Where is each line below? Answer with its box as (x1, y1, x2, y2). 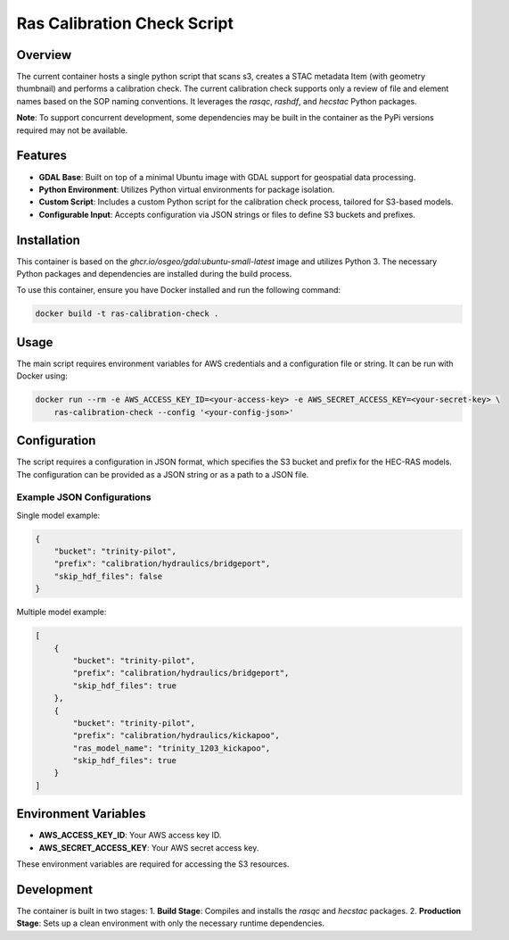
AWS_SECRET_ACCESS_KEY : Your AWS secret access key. (38, 842, 259, 853)
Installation (16, 232, 80, 247)
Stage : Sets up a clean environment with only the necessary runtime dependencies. (16, 918, 325, 928)
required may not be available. (16, 125, 128, 136)
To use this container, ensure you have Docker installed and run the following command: (16, 285, 341, 295)
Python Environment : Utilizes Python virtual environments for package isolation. (38, 184, 335, 195)
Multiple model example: (16, 607, 107, 618)
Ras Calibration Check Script (16, 13, 234, 33)
